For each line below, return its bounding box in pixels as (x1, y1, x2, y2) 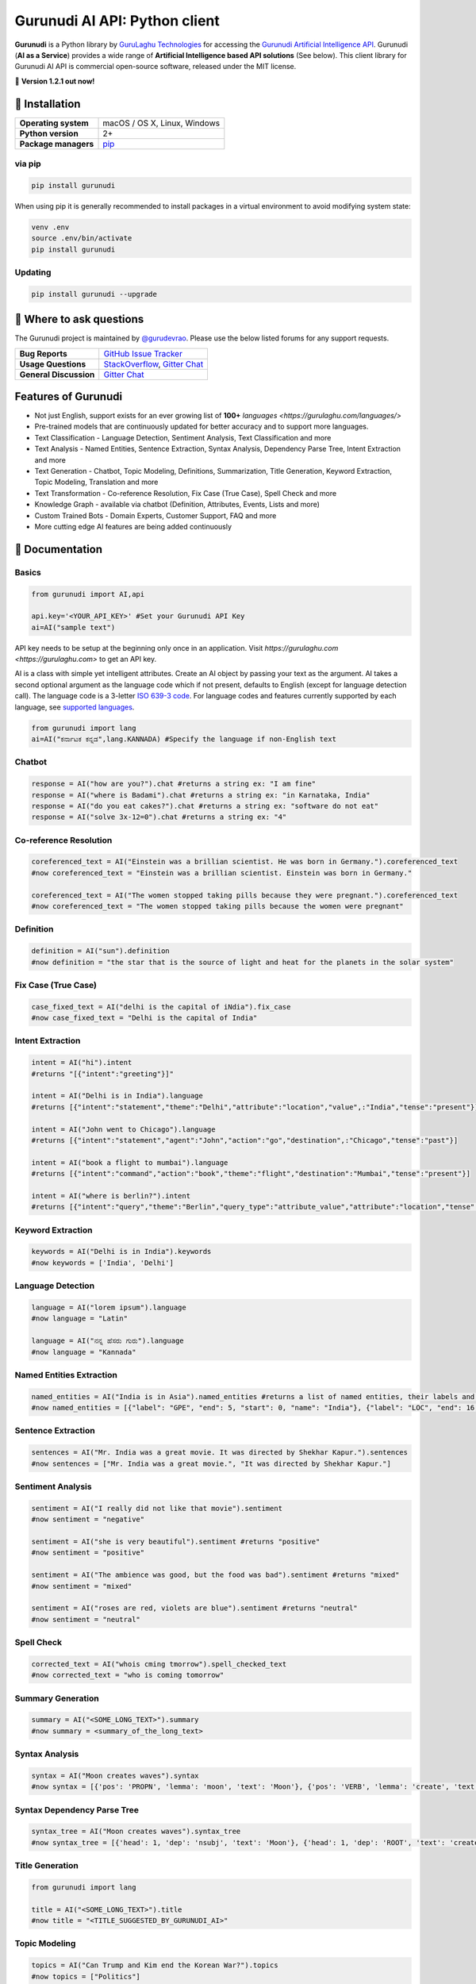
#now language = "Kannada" (31, 1348, 136, 1356)
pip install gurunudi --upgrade (31, 290, 158, 298)
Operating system (19, 117, 89, 129)
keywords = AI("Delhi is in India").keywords (31, 1247, 212, 1256)
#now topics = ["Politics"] (31, 1972, 140, 1981)
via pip (14, 159, 41, 169)
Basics (14, 567, 41, 578)
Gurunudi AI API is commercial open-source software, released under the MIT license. (14, 62, 297, 71)
